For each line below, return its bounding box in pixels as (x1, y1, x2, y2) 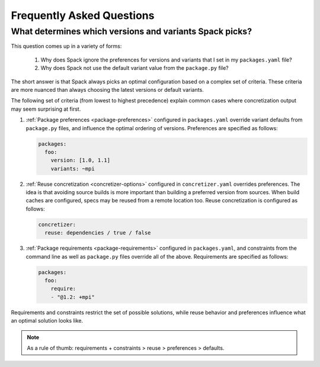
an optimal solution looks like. (11, 317, 84, 324)
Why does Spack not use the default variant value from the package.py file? (40, 65, 229, 72)
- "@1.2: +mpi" (50, 294, 95, 300)
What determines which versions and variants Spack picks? (11, 26, 252, 37)
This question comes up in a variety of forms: (11, 43, 122, 50)
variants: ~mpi (50, 165, 95, 172)
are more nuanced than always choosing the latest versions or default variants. (11, 86, 204, 93)
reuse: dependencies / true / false (44, 230, 151, 236)
